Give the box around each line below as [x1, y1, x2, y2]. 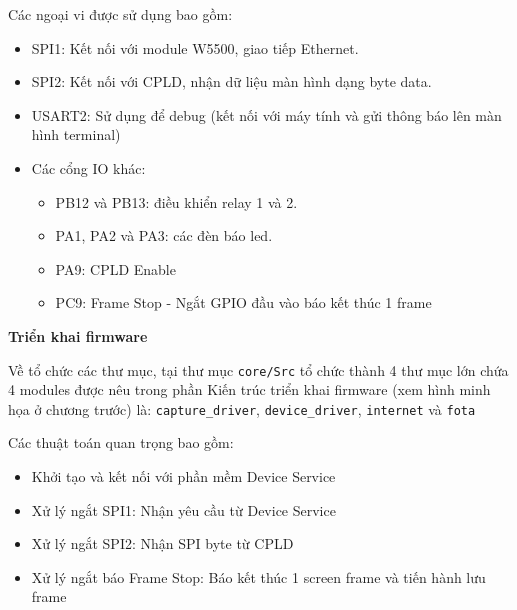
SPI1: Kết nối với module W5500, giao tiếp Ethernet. [31, 37, 359, 58]
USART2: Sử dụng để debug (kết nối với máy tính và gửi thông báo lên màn [31, 104, 502, 125]
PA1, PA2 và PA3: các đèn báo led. [55, 225, 273, 246]
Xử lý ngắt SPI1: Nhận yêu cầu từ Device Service [31, 499, 336, 520]
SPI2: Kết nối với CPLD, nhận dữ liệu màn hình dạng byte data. [31, 71, 432, 92]
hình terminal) [31, 124, 121, 145]
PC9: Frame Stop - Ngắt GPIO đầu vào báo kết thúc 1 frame [55, 292, 432, 313]
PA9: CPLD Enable [55, 258, 176, 279]
